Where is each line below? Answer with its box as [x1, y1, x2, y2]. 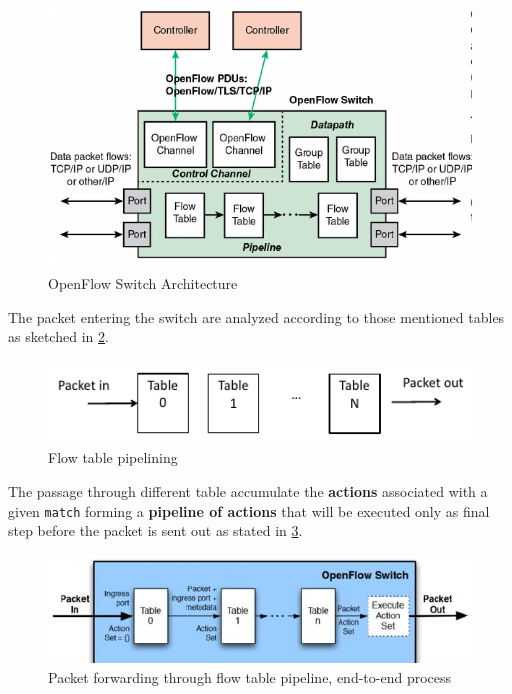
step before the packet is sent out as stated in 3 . [8, 520, 303, 541]
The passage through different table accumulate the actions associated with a [8, 481, 488, 502]
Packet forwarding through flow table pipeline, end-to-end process [48, 666, 452, 687]
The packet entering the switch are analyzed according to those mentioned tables [8, 306, 505, 327]
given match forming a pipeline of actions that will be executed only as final [8, 500, 490, 521]
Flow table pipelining [48, 447, 178, 468]
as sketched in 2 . [8, 326, 109, 347]
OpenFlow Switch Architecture [48, 273, 238, 294]
